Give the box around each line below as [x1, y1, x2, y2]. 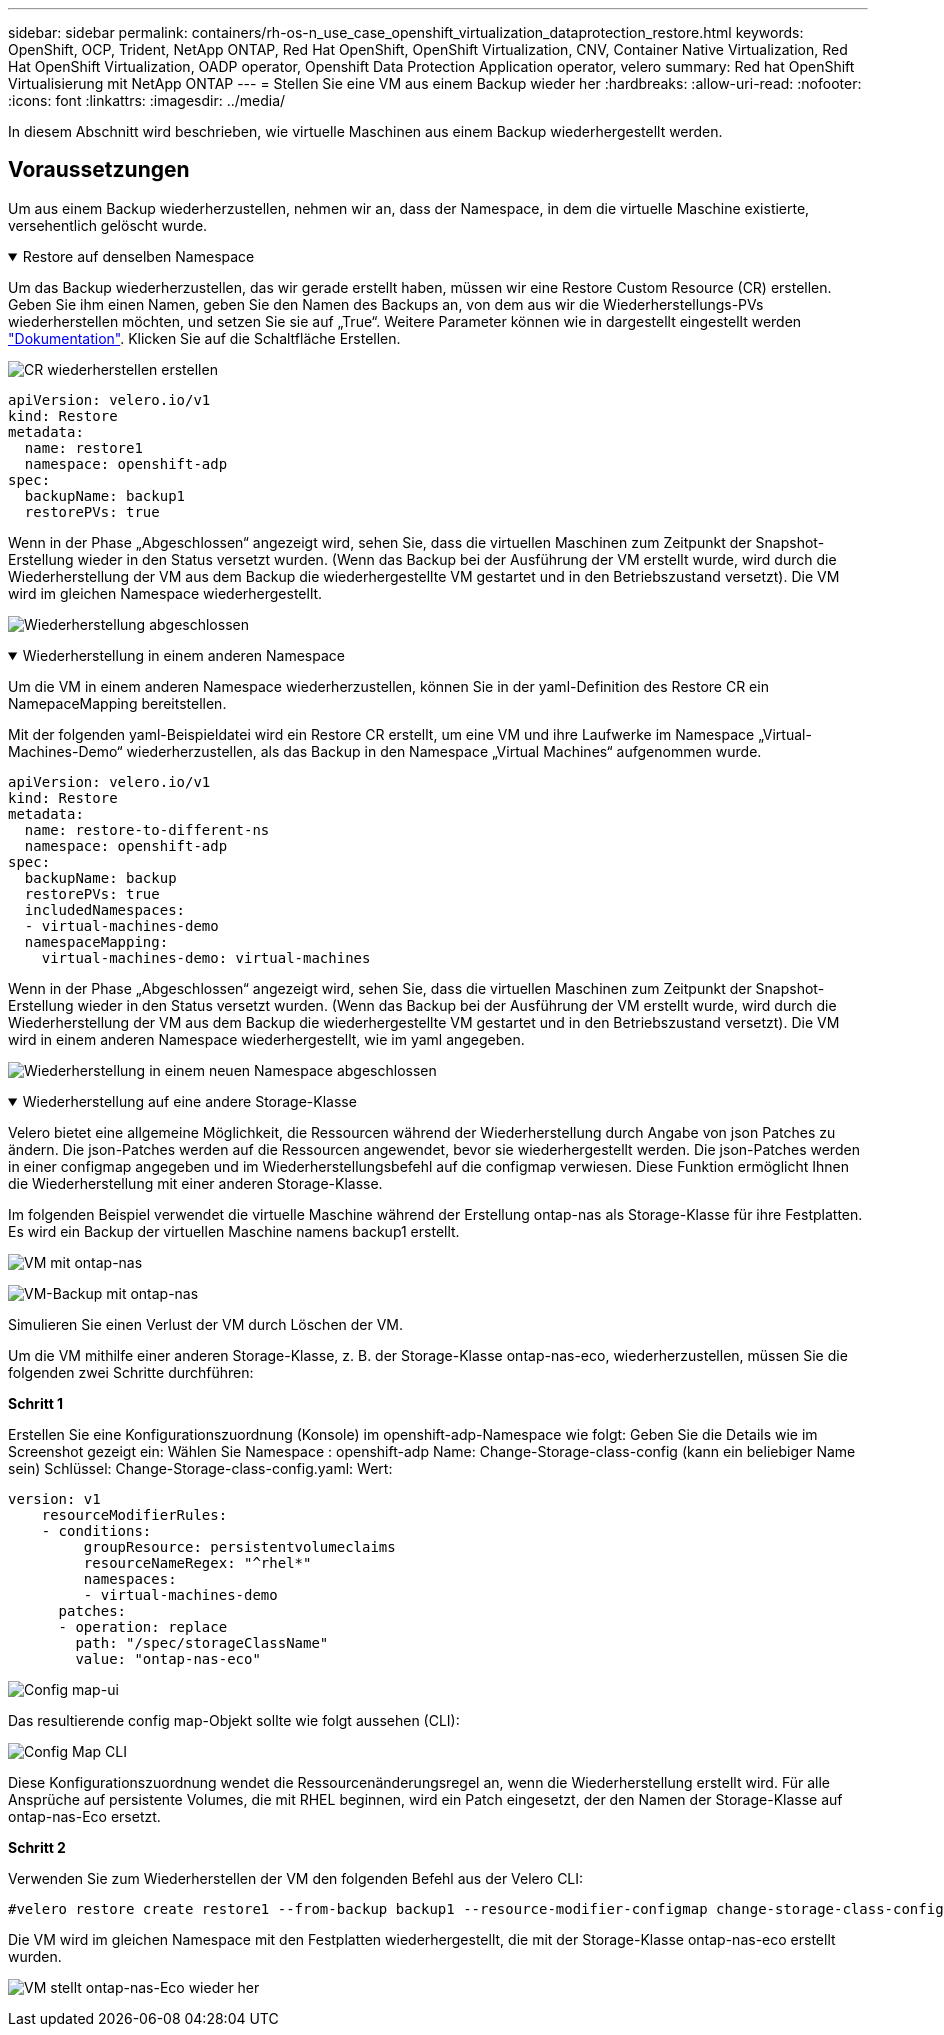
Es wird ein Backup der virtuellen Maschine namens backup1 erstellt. [8, 1222, 460, 1240]
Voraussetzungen [8, 157, 190, 183]
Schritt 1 [8, 1394, 64, 1412]
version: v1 [8, 1490, 101, 1507]
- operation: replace [58, 1618, 228, 1635]
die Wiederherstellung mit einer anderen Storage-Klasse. [8, 1174, 383, 1192]
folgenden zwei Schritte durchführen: [8, 1363, 254, 1381]
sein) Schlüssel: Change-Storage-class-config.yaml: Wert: [8, 1459, 393, 1477]
